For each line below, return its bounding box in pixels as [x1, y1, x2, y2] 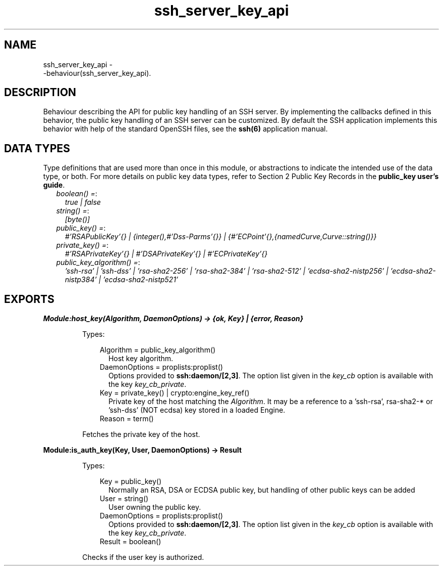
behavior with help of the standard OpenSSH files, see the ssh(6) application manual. [43, 124, 328, 134]
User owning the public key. [108, 503, 201, 512]
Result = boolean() [100, 537, 161, 546]
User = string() [100, 494, 149, 503]
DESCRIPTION [4, 86, 76, 99]
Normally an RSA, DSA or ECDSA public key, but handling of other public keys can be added [108, 486, 415, 495]
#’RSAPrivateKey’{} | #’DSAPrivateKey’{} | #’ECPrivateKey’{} [65, 249, 268, 258]
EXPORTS [4, 292, 55, 305]
